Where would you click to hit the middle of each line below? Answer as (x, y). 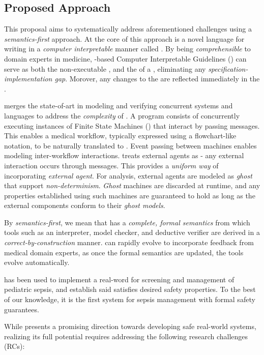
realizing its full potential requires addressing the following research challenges (126, 336)
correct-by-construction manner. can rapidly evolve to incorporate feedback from (129, 242)
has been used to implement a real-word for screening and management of (119, 279)
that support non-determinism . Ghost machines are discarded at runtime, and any (132, 185)
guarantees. (22, 309)
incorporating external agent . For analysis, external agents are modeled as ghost (128, 175)
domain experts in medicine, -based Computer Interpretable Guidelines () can (125, 58)
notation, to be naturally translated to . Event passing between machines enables (130, 145)
